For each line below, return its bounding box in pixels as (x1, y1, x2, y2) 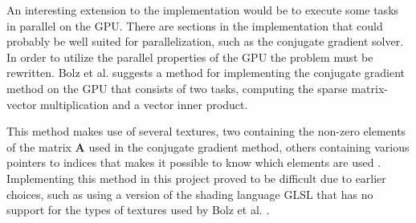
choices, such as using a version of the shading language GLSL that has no (6, 185, 373, 202)
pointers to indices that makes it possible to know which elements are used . (6, 154, 381, 171)
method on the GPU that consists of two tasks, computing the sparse (6, 79, 348, 96)
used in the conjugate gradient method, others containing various (88, 138, 410, 155)
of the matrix (6, 138, 71, 155)
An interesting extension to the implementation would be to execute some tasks (6, 2, 399, 18)
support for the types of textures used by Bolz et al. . (6, 201, 270, 218)
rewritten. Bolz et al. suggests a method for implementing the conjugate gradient (6, 64, 406, 81)
